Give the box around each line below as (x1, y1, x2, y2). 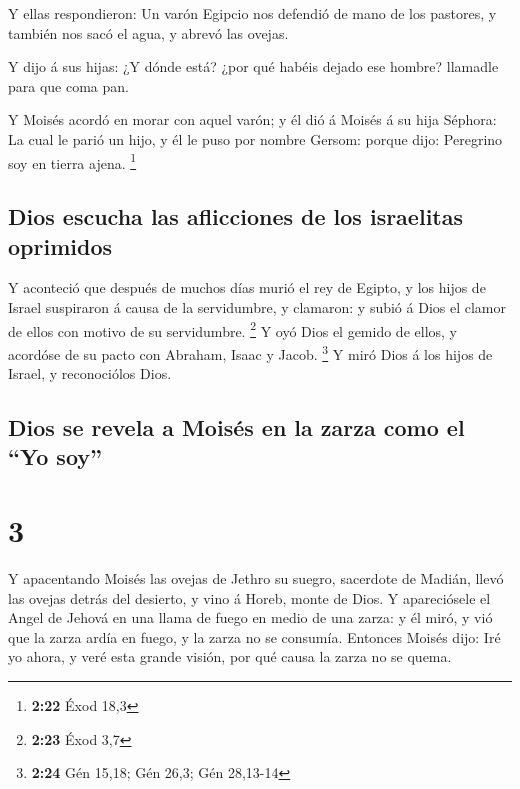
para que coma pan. (8, 75, 129, 96)
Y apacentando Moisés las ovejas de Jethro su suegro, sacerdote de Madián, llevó (8, 567, 504, 588)
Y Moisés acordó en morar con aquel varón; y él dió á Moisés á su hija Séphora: (8, 109, 497, 130)
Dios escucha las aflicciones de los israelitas (8, 201, 463, 232)
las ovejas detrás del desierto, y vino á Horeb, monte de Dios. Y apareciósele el (8, 587, 491, 608)
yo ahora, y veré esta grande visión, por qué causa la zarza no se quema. (8, 646, 452, 667)
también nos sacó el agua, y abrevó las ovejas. (8, 22, 289, 43)
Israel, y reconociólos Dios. (8, 363, 172, 384)
